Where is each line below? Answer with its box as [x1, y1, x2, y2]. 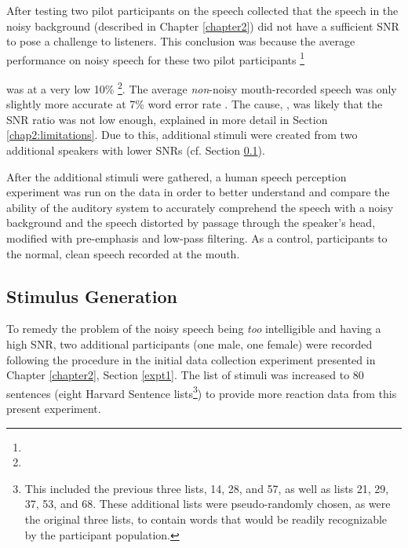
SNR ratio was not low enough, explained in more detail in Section [6, 111, 328, 127]
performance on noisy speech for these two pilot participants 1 [6, 49, 305, 68]
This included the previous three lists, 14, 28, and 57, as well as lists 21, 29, [24, 480, 389, 496]
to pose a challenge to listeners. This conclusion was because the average [6, 33, 355, 49]
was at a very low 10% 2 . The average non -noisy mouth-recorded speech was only [6, 79, 397, 97]
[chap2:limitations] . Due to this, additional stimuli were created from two [6, 126, 358, 143]
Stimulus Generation [6, 283, 177, 308]
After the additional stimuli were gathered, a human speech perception [6, 168, 347, 184]
